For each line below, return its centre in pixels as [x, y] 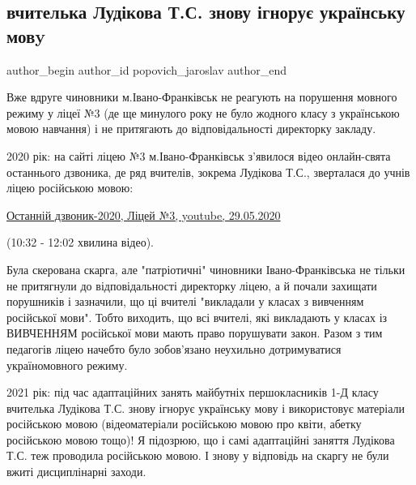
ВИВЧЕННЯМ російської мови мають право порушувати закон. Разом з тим [195, 333]
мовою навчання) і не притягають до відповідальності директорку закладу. [191, 129]
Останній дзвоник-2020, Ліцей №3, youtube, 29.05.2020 [144, 215]
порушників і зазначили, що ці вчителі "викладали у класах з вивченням [185, 301]
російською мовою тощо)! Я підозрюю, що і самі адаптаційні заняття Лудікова [201, 439]
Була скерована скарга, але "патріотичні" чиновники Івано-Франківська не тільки [206, 269]
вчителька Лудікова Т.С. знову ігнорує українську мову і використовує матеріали [206, 408]
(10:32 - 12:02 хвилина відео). [81, 242]
